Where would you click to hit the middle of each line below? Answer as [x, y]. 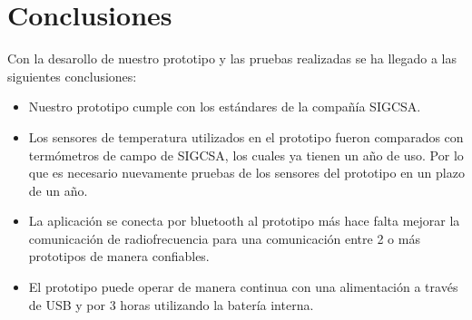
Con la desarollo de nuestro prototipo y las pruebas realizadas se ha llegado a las [232, 58]
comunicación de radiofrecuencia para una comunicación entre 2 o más [224, 238]
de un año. [58, 190]
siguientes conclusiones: [72, 76]
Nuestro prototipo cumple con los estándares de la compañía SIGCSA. [225, 107]
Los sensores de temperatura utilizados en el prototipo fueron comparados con [246, 136]
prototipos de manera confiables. [119, 256]
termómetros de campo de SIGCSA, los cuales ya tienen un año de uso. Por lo [246, 155]
